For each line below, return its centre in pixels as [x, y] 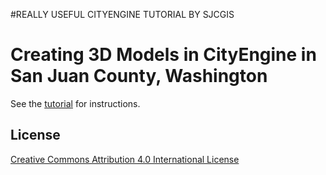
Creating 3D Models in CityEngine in [163, 55]
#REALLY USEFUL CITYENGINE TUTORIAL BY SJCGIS [122, 14]
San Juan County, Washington [139, 76]
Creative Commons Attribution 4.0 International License [125, 159]
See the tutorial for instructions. [75, 103]
